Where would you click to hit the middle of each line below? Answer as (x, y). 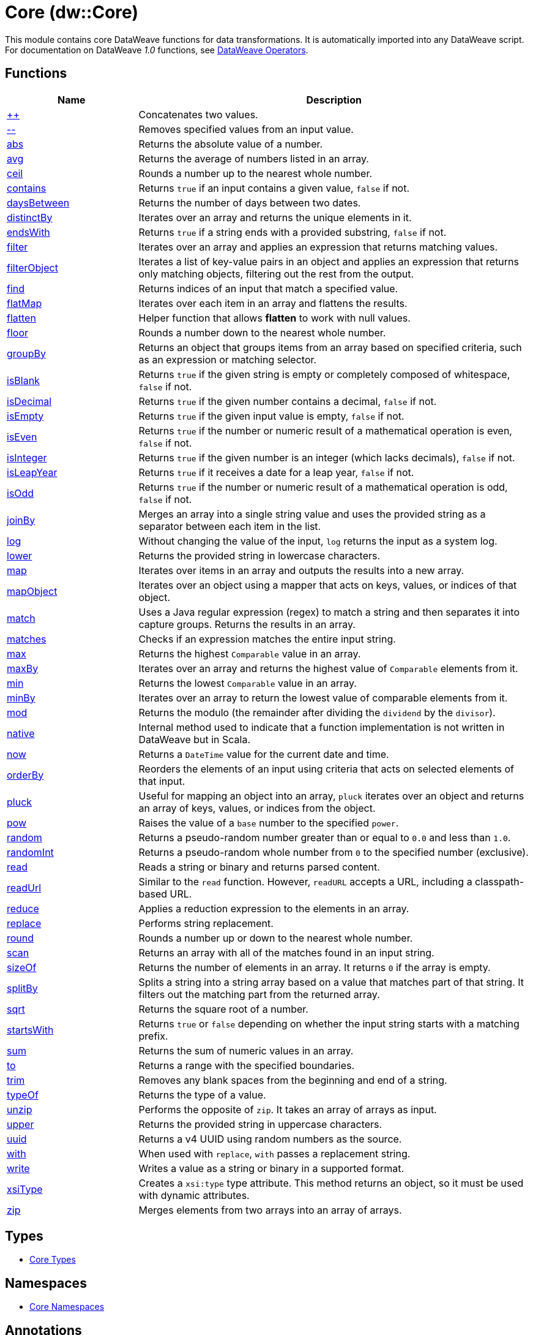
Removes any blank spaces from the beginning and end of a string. (293, 1080)
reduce (23, 908)
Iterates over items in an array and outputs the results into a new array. (301, 570)
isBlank (23, 380)
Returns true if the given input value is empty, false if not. (271, 416)
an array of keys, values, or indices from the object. (257, 808)
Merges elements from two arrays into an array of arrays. (270, 1210)
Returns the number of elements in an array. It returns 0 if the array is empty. (315, 967)
